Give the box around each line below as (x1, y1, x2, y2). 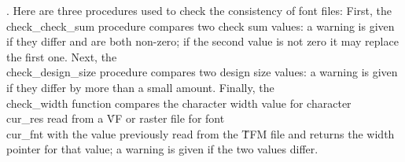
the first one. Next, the (6, 48, 117, 64)
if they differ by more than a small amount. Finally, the (6, 79, 274, 95)
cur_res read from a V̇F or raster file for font (6, 110, 225, 127)
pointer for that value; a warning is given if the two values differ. (6, 141, 318, 157)
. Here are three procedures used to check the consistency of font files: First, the (6, 2, 392, 18)
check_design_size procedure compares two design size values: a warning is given (6, 64, 398, 80)
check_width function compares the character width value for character (6, 94, 352, 111)
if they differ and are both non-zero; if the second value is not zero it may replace (6, 33, 399, 50)
